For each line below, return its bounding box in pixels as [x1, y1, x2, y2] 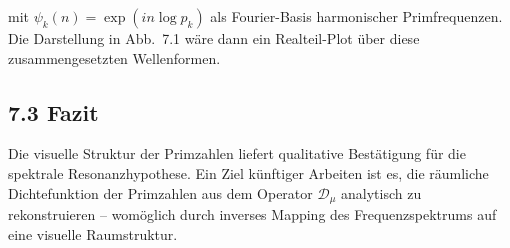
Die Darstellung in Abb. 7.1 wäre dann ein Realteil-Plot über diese [8, 28, 420, 48]
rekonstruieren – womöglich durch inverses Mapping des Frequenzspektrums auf [8, 204, 497, 225]
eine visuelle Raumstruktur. [8, 223, 178, 244]
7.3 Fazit [8, 96, 99, 127]
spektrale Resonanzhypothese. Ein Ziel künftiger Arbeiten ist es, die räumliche [8, 162, 489, 183]
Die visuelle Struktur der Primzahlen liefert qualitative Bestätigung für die [8, 143, 466, 164]
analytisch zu [341, 182, 422, 203]
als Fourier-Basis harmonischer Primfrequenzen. [210, 6, 503, 26]
